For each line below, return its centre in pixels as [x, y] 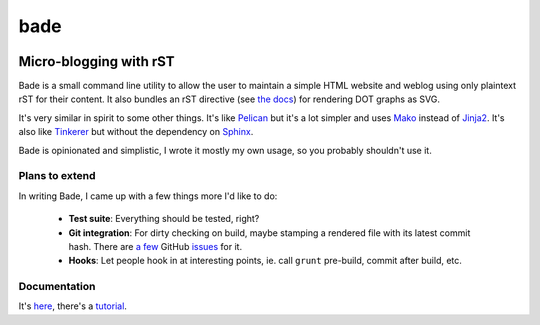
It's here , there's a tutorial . [72, 306]
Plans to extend [57, 176]
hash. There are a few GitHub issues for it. [155, 246]
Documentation [57, 287]
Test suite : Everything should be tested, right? [164, 219]
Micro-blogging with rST [96, 61]
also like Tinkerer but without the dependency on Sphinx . [136, 132]
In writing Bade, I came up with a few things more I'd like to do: [148, 196]
